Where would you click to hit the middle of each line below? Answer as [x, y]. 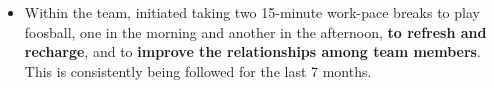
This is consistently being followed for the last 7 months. [198, 70]
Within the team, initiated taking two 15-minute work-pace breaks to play [252, 12]
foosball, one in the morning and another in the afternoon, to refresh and [255, 31]
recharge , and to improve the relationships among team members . [252, 51]
